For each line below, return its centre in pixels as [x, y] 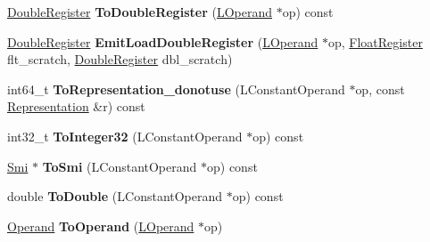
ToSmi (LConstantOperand [120, 166]
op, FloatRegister [375, 41]
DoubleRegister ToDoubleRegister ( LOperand [140, 12]
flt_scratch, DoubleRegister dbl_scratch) [120, 59]
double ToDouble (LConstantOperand [115, 196]
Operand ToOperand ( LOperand [101, 226]
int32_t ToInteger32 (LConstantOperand [125, 136]
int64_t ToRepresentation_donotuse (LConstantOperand [176, 89]
